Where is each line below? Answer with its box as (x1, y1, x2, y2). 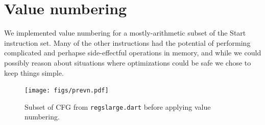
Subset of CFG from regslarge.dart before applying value (25, 101, 211, 112)
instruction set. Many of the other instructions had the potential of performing (4, 37, 251, 48)
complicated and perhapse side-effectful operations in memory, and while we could (4, 47, 261, 58)
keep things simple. (4, 67, 64, 78)
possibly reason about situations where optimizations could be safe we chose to (4, 57, 251, 68)
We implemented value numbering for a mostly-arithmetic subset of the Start (4, 27, 246, 38)
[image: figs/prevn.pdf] (25, 87, 109, 95)
